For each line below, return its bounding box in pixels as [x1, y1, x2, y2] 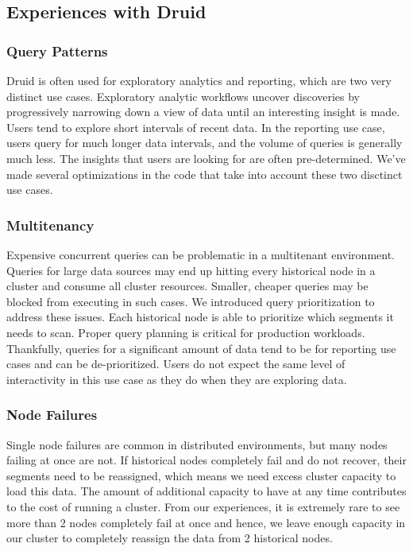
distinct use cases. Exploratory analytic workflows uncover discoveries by [6, 87, 361, 104]
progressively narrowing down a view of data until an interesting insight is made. [6, 103, 400, 120]
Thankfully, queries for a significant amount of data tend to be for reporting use [6, 340, 396, 356]
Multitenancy [6, 215, 95, 235]
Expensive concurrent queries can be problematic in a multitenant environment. [6, 246, 396, 262]
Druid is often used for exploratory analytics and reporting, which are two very [6, 72, 392, 88]
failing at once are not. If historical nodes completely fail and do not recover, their [6, 452, 407, 468]
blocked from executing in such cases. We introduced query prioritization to [6, 293, 375, 309]
